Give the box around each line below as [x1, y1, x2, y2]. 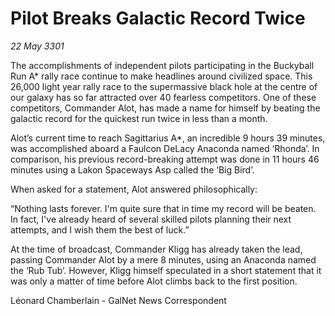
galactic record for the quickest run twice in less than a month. [10, 112, 268, 124]
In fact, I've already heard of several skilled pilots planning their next [10, 213, 292, 225]
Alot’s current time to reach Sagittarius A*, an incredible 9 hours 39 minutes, [10, 132, 326, 144]
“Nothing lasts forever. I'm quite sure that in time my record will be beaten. [10, 202, 317, 214]
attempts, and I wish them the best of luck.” [10, 223, 190, 236]
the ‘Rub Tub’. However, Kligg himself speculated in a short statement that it [10, 264, 322, 276]
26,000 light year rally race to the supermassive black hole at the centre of [10, 80, 318, 92]
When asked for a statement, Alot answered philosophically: [10, 183, 258, 195]
